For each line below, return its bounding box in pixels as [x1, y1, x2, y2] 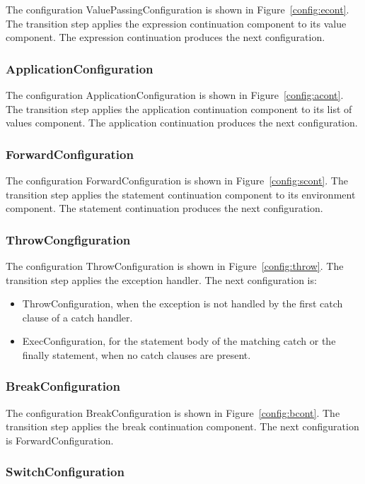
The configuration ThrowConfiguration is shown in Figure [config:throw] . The [6, 259, 344, 273]
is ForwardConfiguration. [6, 432, 114, 447]
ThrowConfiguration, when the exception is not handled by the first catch [22, 296, 343, 311]
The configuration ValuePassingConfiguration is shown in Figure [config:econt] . [6, 2, 349, 16]
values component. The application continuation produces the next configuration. [6, 115, 358, 130]
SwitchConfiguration [6, 463, 124, 480]
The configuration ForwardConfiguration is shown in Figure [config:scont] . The [6, 173, 348, 187]
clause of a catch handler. [22, 309, 133, 324]
